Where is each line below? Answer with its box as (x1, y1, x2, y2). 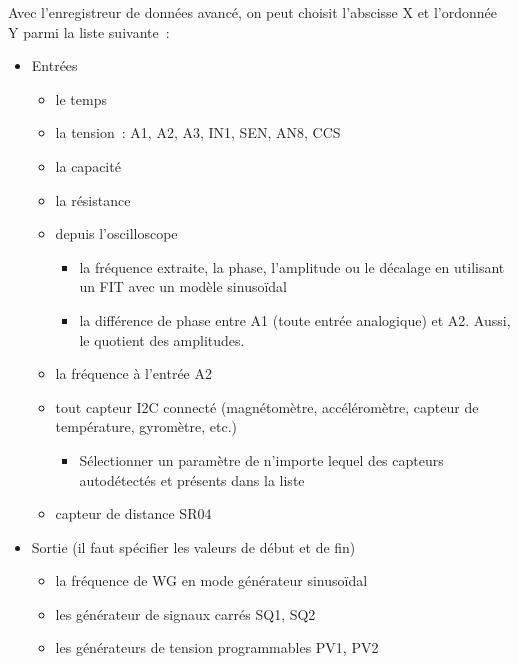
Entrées (31, 55, 78, 76)
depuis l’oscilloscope (55, 223, 178, 244)
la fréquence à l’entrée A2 (55, 363, 212, 384)
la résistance (55, 189, 131, 210)
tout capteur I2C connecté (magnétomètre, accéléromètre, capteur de (55, 396, 479, 417)
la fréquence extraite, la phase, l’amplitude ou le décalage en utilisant (79, 256, 505, 277)
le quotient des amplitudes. (79, 329, 245, 350)
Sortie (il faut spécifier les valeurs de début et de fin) (31, 536, 356, 557)
